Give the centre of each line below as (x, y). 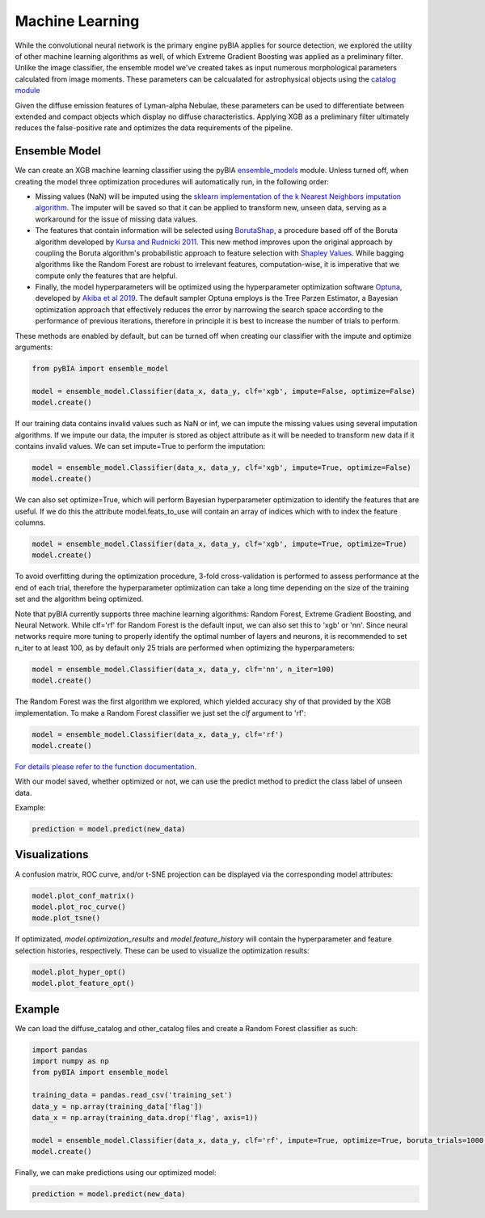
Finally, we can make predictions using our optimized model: (116, 1173)
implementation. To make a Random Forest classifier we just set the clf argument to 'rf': (160, 713)
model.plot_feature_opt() (83, 983)
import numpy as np (70, 1061)
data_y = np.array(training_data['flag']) (117, 1106)
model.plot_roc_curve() (79, 907)
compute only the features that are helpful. (106, 276)
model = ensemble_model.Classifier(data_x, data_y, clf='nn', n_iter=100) (183, 669)
